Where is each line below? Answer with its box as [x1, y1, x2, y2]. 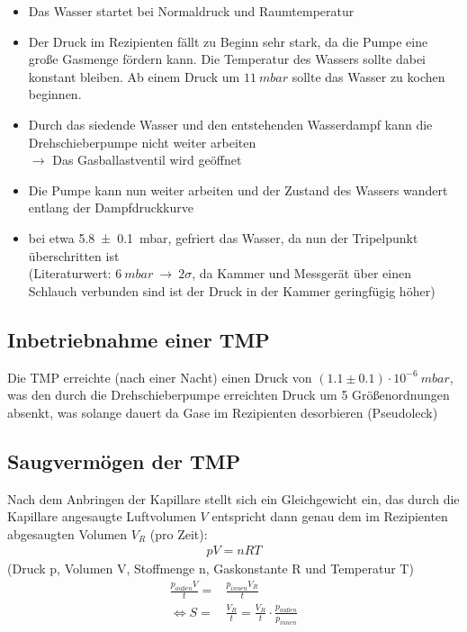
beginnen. [28, 85, 82, 104]
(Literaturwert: [28, 264, 112, 283]
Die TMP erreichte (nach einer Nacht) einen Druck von [7, 367, 312, 386]
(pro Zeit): [149, 524, 208, 543]
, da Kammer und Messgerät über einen [192, 264, 411, 283]
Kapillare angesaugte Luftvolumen [7, 507, 196, 526]
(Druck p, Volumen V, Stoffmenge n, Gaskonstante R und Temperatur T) [7, 559, 414, 578]
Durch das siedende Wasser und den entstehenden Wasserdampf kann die [28, 114, 433, 133]
